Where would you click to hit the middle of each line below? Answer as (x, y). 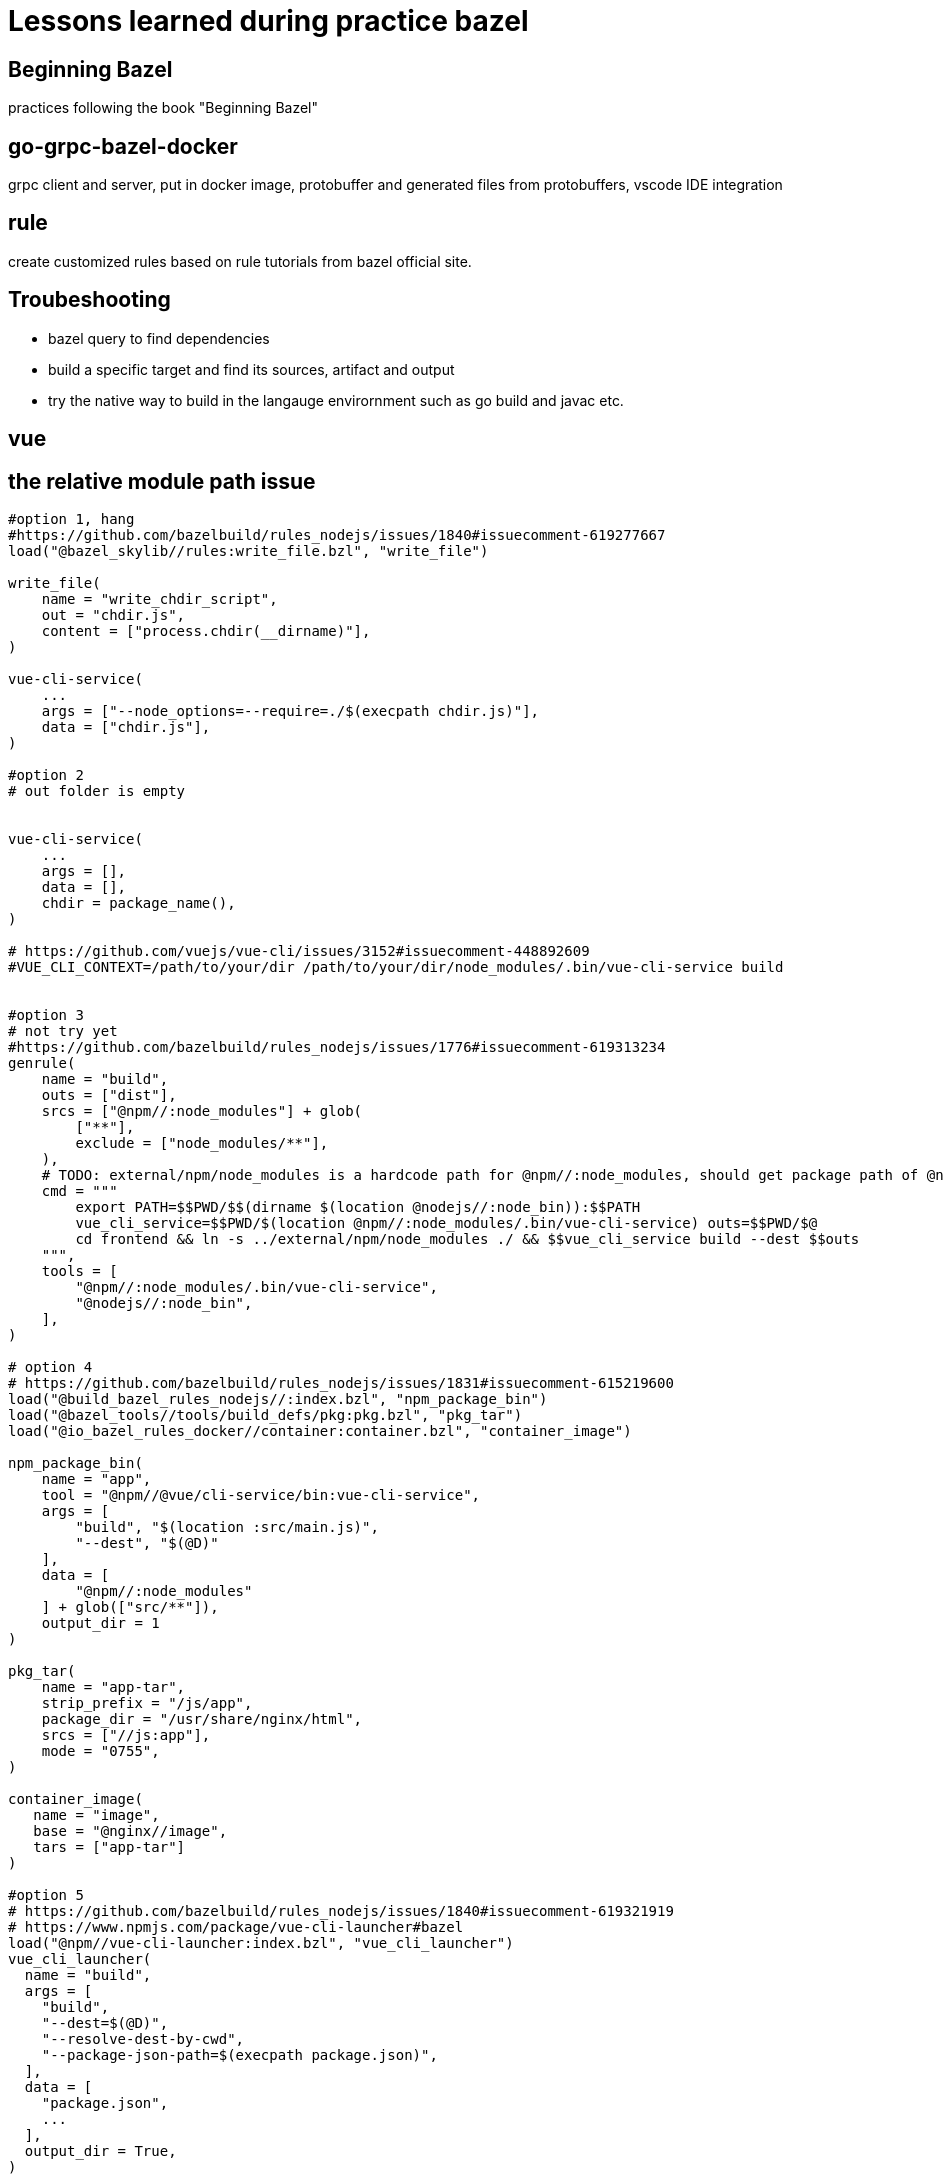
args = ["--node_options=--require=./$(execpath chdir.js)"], (290, 710)
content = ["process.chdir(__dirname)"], (206, 630)
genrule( (42, 1062)
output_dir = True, (100, 2150)
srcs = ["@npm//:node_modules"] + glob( (202, 1110)
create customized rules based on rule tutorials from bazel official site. (240, 261)
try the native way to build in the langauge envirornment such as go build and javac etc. (336, 400)
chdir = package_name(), (138, 902)
